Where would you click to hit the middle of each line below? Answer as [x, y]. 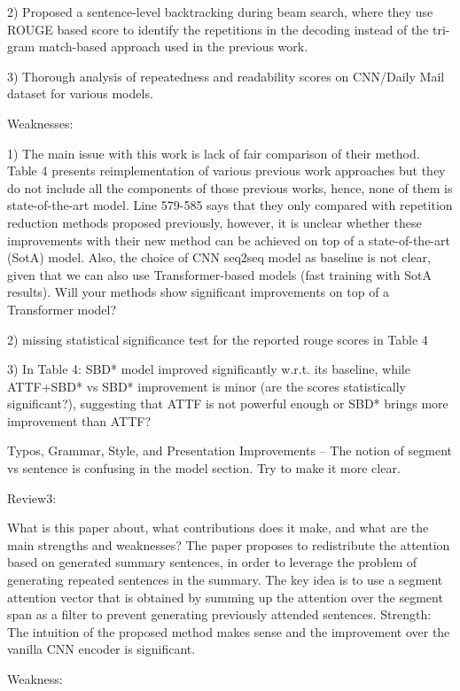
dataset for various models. [80, 93]
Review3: [32, 497]
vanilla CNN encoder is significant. [101, 649]
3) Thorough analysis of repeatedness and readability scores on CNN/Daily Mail [226, 76]
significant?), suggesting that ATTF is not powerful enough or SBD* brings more [228, 404]
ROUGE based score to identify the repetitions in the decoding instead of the [218, 29]
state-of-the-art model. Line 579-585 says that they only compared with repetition [230, 205]
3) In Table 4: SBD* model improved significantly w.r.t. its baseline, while [209, 369]
